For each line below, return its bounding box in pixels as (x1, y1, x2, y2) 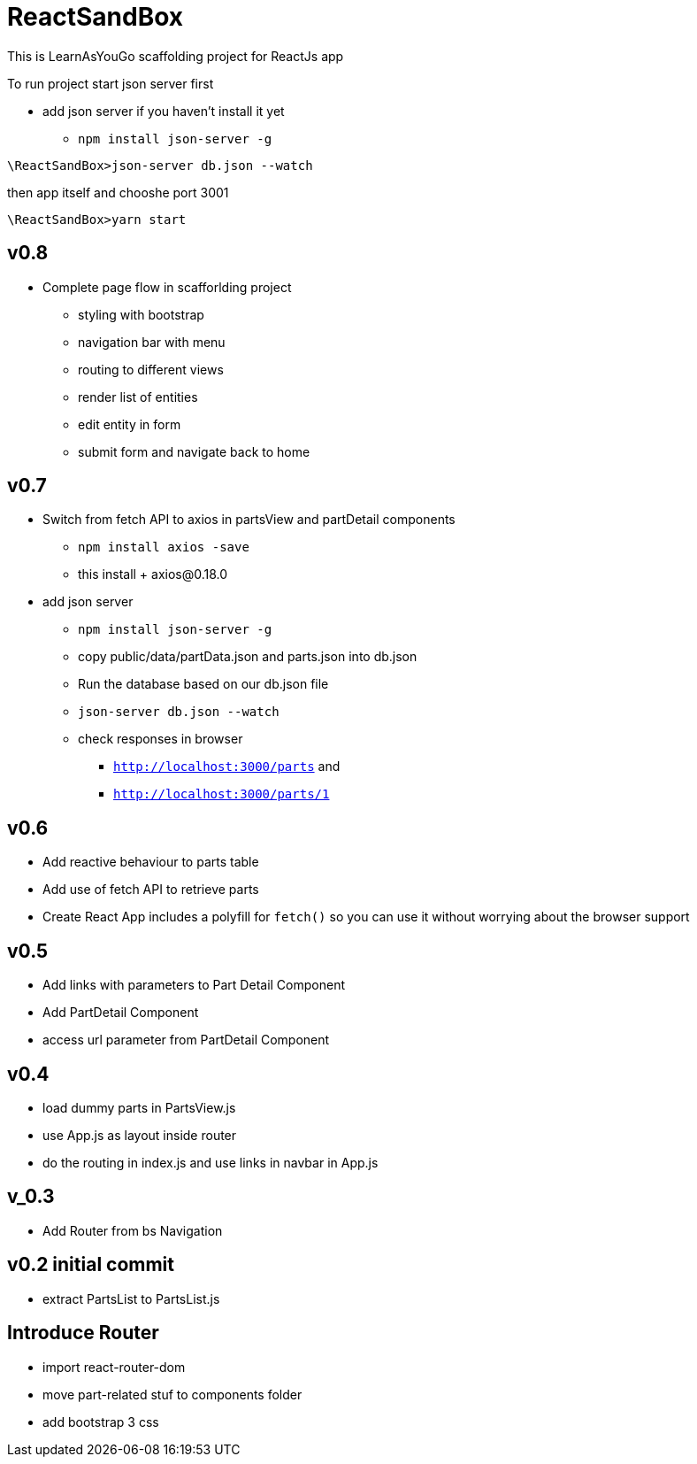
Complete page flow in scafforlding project (42, 279, 292, 295)
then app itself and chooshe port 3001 (7, 184, 229, 200)
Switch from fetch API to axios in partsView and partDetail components (42, 512, 456, 528)
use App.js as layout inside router (42, 1127, 237, 1143)
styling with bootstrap (78, 306, 204, 322)
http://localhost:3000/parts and (113, 759, 341, 774)
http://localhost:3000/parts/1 (113, 787, 330, 802)
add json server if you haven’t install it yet (42, 103, 285, 119)
